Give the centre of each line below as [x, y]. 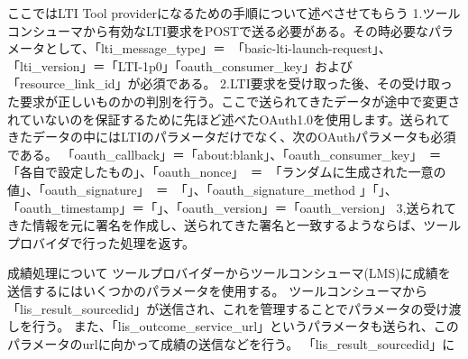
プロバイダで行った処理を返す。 [101, 242]
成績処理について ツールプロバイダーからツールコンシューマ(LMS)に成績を [229, 273]
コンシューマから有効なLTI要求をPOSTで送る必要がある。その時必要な [218, 30]
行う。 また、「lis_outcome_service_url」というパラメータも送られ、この [245, 326]
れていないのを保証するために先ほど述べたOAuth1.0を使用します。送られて [229, 119]
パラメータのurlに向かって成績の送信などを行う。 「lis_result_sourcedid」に [231, 343]
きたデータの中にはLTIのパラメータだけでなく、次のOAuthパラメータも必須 [232, 137]
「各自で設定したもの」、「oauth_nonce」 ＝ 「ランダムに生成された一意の [227, 172]
